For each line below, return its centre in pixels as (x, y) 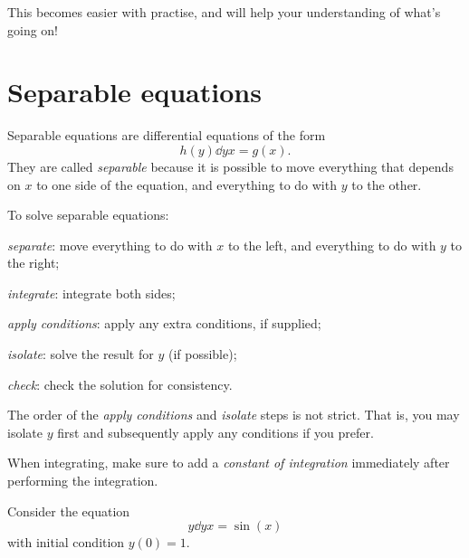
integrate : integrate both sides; (91, 293)
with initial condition (66, 542)
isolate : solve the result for (81, 354)
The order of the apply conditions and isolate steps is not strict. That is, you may (234, 415)
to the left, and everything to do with (332, 245)
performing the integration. (83, 481)
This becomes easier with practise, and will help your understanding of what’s (224, 12)
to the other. (387, 184)
